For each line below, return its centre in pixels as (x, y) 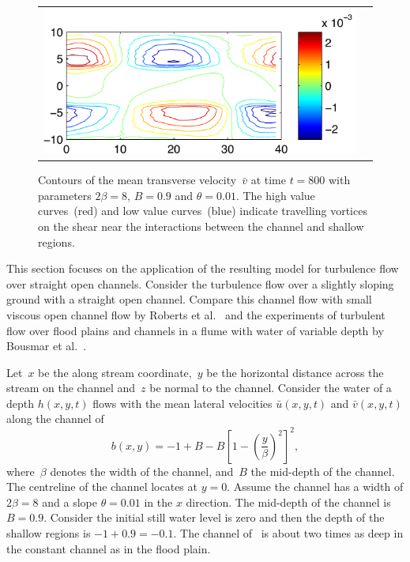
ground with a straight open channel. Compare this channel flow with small (189, 299)
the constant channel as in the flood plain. (109, 548)
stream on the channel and (71, 388)
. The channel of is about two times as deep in (288, 532)
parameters (65, 195)
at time (268, 180)
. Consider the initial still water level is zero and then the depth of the (214, 517)
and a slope (70, 502)
